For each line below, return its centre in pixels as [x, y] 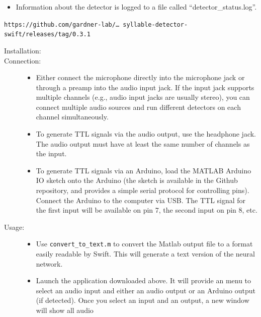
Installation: [23, 50]
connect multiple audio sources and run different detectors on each [138, 107]
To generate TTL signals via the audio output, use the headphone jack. [146, 134]
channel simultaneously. [72, 117]
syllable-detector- [155, 24]
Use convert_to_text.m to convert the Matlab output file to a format [144, 244]
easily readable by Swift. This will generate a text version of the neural [145, 254]
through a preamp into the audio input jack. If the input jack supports [145, 87]
